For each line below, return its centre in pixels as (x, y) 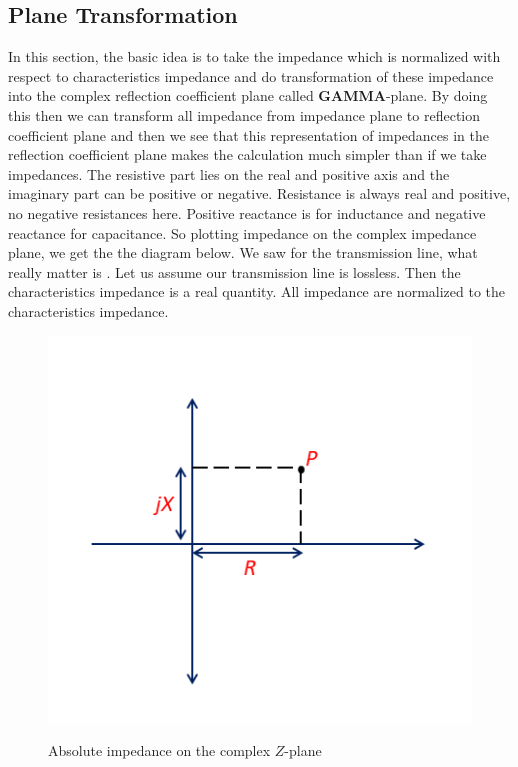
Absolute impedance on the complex (159, 750)
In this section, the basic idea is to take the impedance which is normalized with (254, 56)
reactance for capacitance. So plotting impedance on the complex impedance (242, 232)
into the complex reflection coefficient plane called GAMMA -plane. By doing (248, 95)
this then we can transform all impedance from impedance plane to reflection (244, 114)
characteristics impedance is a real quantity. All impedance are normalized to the (257, 291)
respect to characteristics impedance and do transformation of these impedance (251, 75)
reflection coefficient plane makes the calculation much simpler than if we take (247, 154)
